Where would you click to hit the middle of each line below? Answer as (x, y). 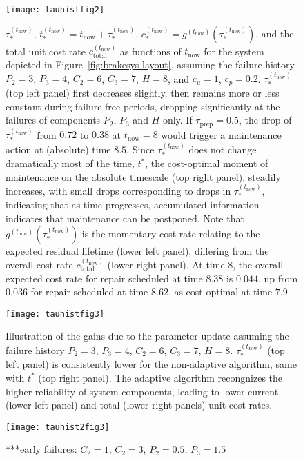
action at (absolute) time (58, 149)
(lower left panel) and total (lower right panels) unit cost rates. (139, 405)
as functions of (150, 51)
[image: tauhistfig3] (55, 314)
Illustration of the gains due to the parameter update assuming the (147, 336)
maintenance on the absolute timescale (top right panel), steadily (143, 176)
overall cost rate (39, 265)
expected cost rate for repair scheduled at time (104, 278)
